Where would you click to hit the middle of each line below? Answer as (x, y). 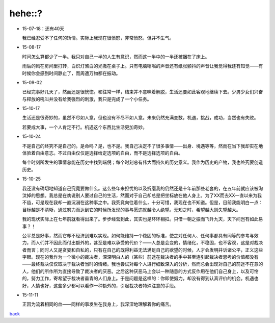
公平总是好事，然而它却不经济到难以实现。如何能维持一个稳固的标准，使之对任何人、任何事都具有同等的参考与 (138, 235)
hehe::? (26, 13)
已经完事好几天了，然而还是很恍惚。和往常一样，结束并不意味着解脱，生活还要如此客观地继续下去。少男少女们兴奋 (143, 92)
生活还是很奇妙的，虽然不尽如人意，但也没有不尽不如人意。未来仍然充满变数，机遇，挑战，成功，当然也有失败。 (140, 118)
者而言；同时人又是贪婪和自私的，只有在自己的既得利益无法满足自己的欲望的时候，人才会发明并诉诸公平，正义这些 (143, 250)
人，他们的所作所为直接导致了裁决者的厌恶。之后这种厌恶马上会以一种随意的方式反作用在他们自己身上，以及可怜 (140, 271)
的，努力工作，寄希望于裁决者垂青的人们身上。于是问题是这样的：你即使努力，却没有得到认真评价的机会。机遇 (138, 279)
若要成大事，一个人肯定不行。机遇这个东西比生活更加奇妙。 (85, 127)
